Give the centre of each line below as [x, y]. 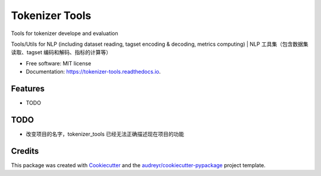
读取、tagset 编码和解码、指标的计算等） [61, 52]
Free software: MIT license [59, 63]
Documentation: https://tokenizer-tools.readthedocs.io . [93, 72]
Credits [25, 151]
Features [28, 88]
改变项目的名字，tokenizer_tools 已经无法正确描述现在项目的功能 [105, 134]
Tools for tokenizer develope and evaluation [64, 33]
